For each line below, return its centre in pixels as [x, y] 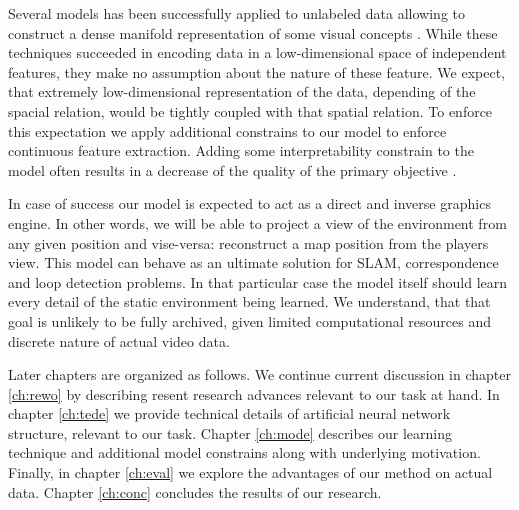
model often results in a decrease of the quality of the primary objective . [232, 169]
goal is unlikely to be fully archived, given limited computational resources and [249, 320]
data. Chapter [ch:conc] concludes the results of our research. [195, 491]
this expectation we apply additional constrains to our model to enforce [227, 130]
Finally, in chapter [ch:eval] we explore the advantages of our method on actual [250, 472]
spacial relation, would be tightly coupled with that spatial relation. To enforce [250, 110]
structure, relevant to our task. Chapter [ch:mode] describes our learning [230, 432]
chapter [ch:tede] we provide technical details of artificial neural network [229, 413]
